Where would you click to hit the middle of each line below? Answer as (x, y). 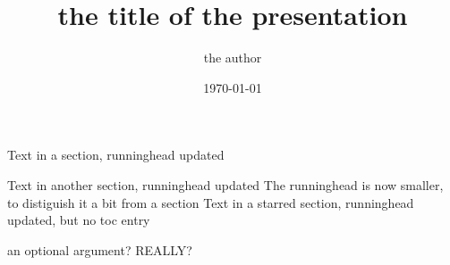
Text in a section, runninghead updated (116, 155)
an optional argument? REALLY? (100, 249)
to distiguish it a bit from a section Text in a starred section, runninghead (211, 202)
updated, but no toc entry (79, 220)
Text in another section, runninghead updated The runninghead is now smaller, (225, 184)
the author (233, 58)
